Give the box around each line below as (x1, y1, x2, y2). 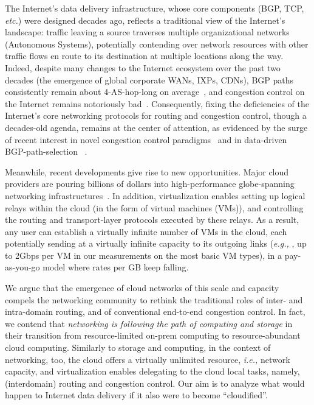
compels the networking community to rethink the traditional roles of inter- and (5, 293, 303, 306)
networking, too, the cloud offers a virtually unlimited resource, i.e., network (5, 353, 290, 365)
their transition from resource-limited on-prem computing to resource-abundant (5, 329, 301, 342)
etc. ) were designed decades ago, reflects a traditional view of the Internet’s (5, 13, 285, 26)
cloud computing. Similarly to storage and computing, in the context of (5, 341, 271, 354)
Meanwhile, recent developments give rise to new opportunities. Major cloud (5, 165, 289, 178)
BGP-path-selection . (5, 145, 87, 158)
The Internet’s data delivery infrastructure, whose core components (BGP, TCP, (5, 2, 304, 14)
